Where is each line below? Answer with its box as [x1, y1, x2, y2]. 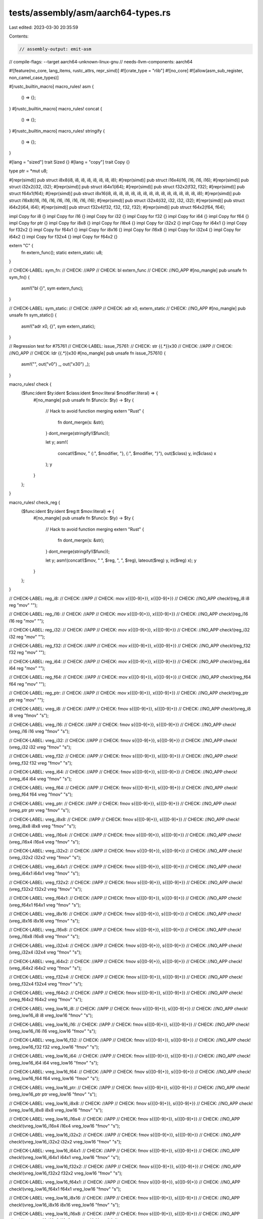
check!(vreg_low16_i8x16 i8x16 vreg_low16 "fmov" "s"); [9, 1202, 120, 1208]
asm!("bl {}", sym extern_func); [21, 285, 84, 291]
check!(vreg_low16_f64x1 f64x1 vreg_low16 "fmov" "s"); [9, 1186, 121, 1192]
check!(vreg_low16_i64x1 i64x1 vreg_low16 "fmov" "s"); [9, 1155, 120, 1160]
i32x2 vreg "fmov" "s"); [34, 855, 81, 861]
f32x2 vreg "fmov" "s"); [34, 886, 82, 892]
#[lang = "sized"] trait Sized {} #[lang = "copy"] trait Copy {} [9, 159, 130, 165]
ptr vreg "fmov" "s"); [28, 807, 71, 813]
